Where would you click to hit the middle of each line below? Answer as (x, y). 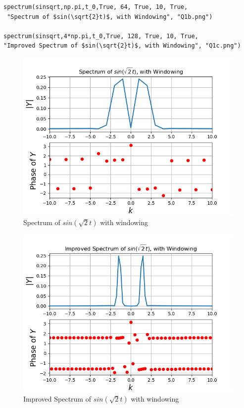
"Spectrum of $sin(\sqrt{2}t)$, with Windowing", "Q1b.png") (110, 17)
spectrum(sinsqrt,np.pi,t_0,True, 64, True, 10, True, (96, 7)
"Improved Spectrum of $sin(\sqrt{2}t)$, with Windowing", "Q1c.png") (122, 46)
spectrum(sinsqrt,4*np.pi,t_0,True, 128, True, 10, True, (101, 36)
